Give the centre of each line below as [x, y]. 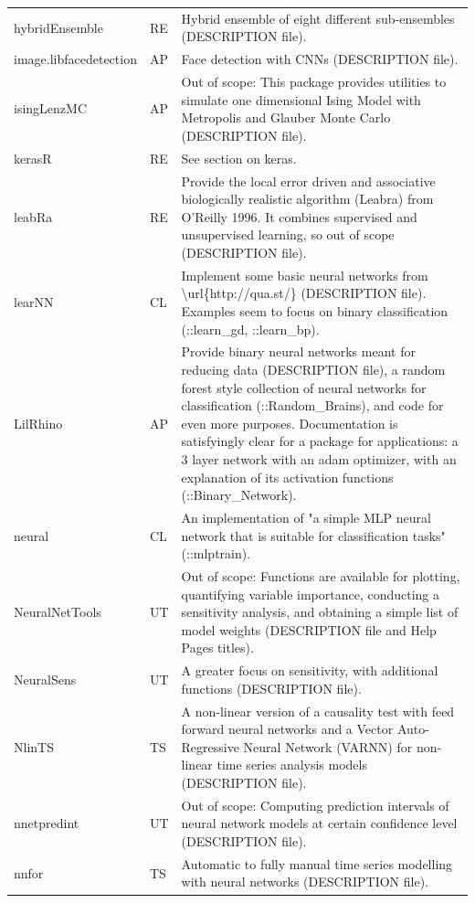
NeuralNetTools [58, 612]
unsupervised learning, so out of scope [288, 234]
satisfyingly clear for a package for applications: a [320, 441]
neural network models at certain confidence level [319, 823]
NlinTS [34, 746]
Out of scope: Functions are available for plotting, [321, 575]
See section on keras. [239, 158]
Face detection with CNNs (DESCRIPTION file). [320, 59]
